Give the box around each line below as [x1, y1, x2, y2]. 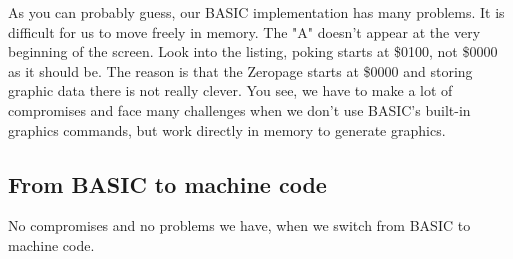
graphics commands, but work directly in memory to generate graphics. [8, 119, 446, 140]
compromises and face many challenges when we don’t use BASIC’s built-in [8, 99, 471, 120]
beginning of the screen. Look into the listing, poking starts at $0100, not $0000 [8, 41, 498, 62]
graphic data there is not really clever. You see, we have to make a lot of [8, 80, 453, 101]
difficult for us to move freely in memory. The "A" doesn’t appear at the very [8, 21, 481, 42]
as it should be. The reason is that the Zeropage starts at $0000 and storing [8, 60, 473, 81]
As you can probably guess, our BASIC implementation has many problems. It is [8, 2, 505, 22]
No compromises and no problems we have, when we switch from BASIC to [8, 215, 471, 236]
